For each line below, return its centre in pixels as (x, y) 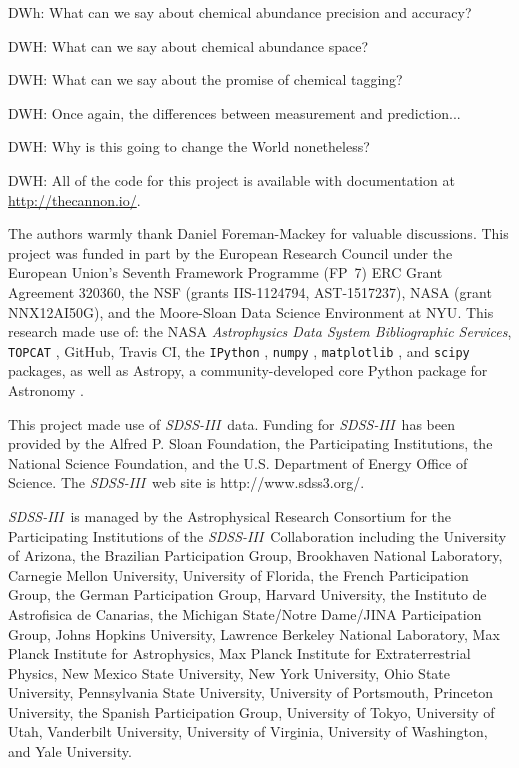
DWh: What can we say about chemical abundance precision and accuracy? (240, 12)
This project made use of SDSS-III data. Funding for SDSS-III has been (231, 423)
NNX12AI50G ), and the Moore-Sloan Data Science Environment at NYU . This (251, 311)
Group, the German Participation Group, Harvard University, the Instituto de (247, 594)
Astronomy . (46, 389)
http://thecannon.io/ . (74, 199)
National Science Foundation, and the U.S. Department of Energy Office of (238, 462)
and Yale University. (70, 751)
